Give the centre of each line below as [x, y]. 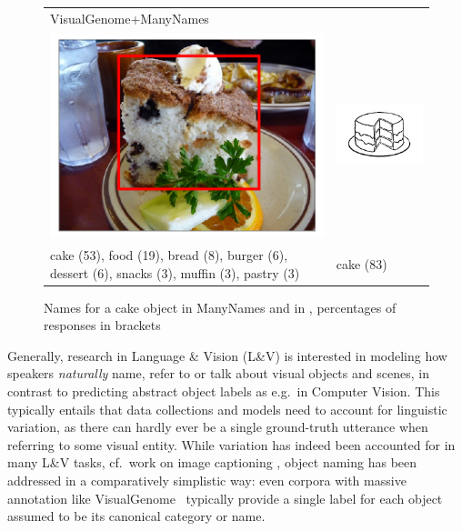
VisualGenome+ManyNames [130, 18]
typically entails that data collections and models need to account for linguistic [227, 409]
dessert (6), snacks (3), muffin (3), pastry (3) [175, 272]
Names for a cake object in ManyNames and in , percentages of [220, 307]
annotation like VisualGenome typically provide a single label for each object [225, 498]
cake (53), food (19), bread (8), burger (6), [169, 254]
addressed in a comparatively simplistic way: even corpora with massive [207, 480]
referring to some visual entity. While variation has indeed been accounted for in [231, 444]
